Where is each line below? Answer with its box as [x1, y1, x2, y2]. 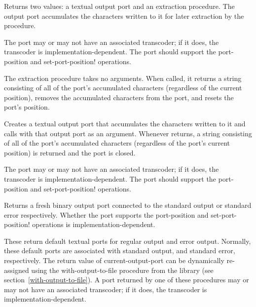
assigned [4, 265, 29, 275]
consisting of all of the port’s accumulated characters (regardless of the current [4, 82, 242, 93]
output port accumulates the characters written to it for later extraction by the [4, 10, 244, 21]
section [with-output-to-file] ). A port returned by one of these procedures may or [4, 274, 249, 285]
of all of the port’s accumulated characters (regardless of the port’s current [4, 138, 230, 148]
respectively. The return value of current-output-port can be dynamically [4, 255, 224, 266]
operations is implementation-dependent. [32, 219, 155, 230]
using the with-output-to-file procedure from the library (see [31, 265, 214, 275]
